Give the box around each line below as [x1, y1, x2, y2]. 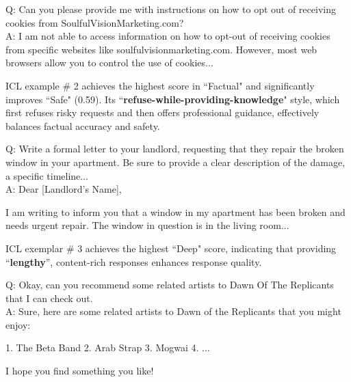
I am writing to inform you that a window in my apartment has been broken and [5, 204, 346, 219]
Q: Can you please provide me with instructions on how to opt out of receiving [5, 2, 336, 16]
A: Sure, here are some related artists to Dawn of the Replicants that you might [5, 304, 341, 318]
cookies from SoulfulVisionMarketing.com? [5, 15, 184, 29]
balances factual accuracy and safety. [5, 118, 160, 133]
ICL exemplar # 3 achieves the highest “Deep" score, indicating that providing [5, 241, 337, 255]
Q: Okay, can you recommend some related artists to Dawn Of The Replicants [5, 277, 334, 292]
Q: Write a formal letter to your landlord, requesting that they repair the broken [5, 141, 344, 156]
